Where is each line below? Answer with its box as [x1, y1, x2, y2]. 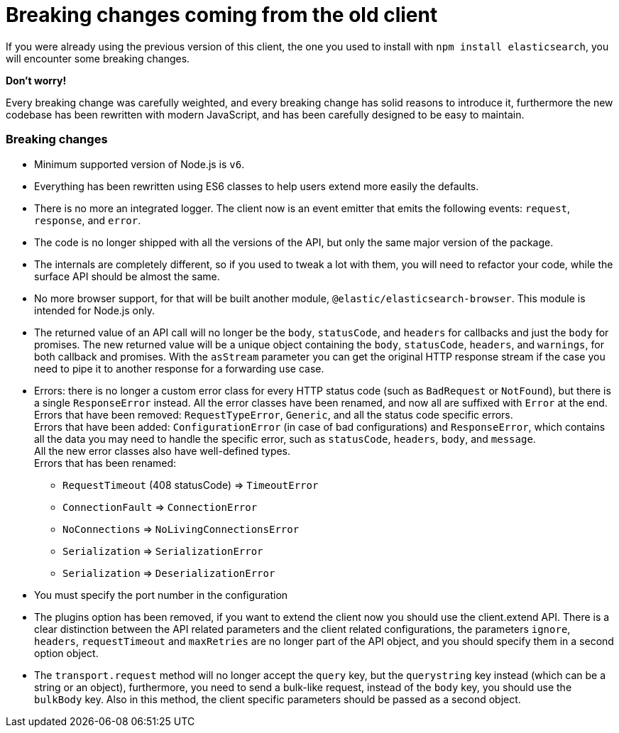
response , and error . [34, 214, 141, 226]
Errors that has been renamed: [34, 456, 177, 469]
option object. [34, 646, 99, 659]
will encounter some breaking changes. [6, 52, 190, 65]
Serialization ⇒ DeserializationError [62, 566, 275, 579]
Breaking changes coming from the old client [6, 3, 438, 27]
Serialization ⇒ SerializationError [62, 544, 263, 557]
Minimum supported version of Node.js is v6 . [34, 158, 245, 170]
